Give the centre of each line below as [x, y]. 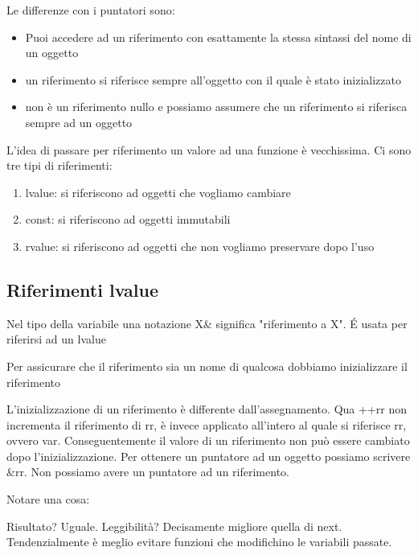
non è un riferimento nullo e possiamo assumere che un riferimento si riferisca [216, 107]
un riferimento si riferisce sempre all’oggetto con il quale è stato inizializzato [213, 79]
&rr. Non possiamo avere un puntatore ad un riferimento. [148, 472]
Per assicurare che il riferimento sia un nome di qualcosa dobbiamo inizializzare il [207, 366]
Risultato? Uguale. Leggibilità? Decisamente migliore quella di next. [174, 526]
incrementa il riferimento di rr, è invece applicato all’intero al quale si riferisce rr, [207, 424]
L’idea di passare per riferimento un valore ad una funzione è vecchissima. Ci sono [209, 149]
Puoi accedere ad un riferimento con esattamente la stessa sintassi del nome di [218, 37]
